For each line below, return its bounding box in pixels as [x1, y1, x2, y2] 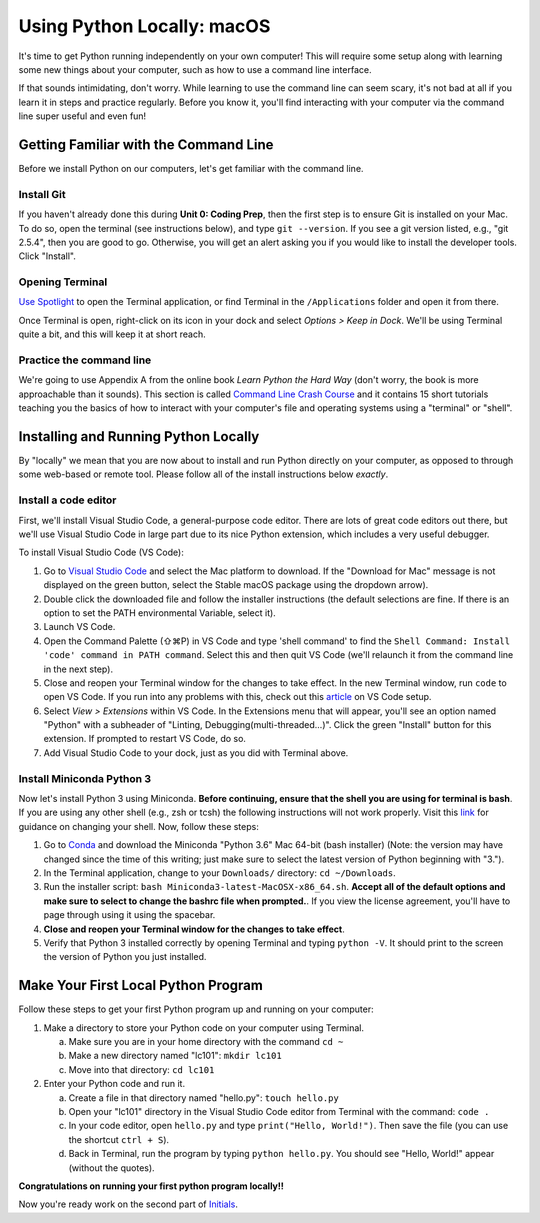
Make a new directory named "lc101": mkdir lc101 [68, 1050, 282, 1062]
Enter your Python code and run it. [43, 1078, 185, 1090]
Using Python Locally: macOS [18, 15, 271, 37]
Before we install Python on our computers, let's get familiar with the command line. [18, 163, 364, 175]
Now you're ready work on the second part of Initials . [18, 1198, 239, 1210]
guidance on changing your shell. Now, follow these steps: [18, 820, 259, 832]
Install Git [18, 187, 66, 201]
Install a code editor [18, 493, 117, 507]
